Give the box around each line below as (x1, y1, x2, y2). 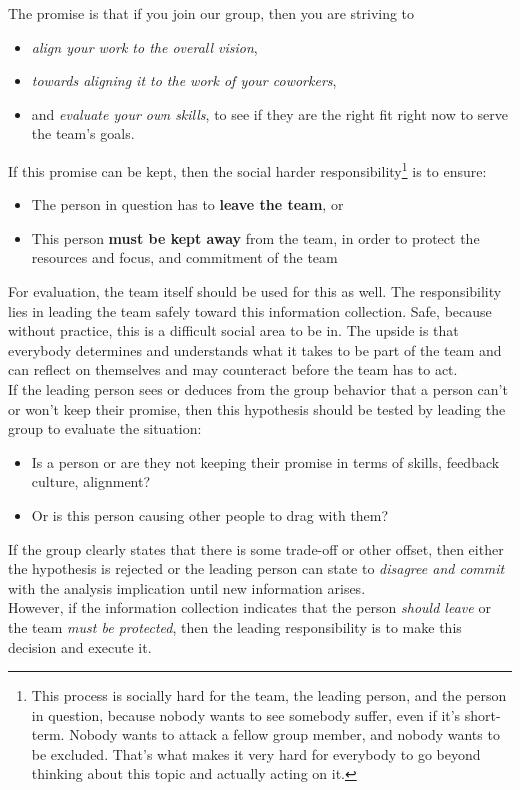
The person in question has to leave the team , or (31, 194, 344, 215)
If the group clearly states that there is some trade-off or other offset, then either (8, 538, 504, 559)
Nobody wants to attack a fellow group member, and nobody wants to (69, 724, 500, 745)
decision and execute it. (8, 636, 152, 657)
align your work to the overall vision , (31, 36, 258, 57)
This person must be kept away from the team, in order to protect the (31, 227, 480, 248)
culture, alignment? (31, 471, 151, 492)
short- (464, 704, 501, 725)
